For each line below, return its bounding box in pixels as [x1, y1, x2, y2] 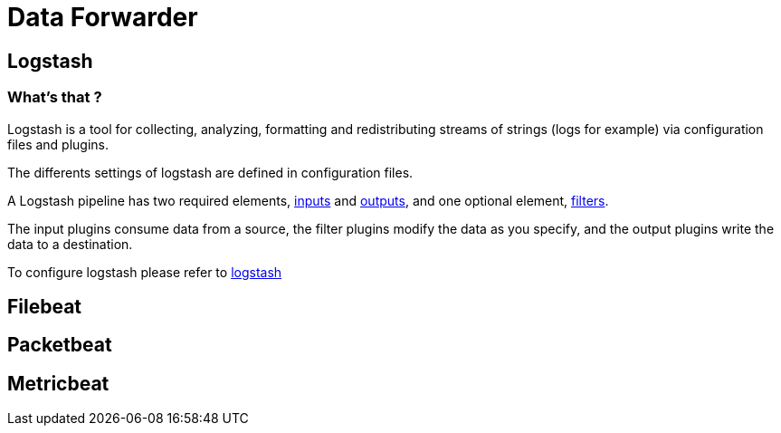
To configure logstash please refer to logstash [7, 264, 282, 280]
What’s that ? [7, 88, 102, 107]
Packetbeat [7, 333, 112, 357]
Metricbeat [7, 371, 110, 395]
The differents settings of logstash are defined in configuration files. [7, 164, 414, 180]
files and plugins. [7, 136, 110, 152]
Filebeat [7, 294, 82, 318]
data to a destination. [7, 236, 133, 252]
